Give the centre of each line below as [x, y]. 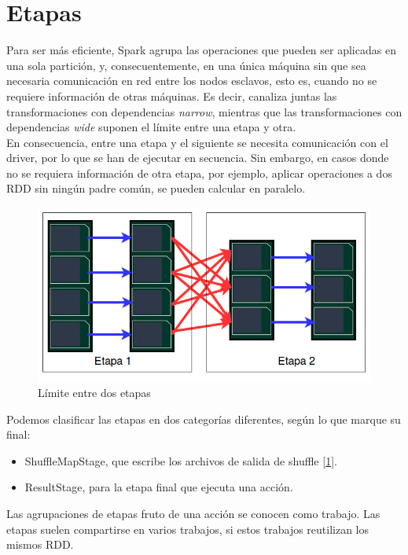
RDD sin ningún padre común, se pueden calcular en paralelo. [156, 188]
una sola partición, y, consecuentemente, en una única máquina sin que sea [186, 65]
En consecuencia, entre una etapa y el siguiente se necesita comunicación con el [197, 142]
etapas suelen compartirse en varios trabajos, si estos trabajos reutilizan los [188, 529]
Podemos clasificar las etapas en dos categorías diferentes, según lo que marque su [204, 419]
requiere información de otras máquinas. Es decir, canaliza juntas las [172, 96]
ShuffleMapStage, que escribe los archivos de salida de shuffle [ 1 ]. [181, 460]
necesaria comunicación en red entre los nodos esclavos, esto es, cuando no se [192, 81]
